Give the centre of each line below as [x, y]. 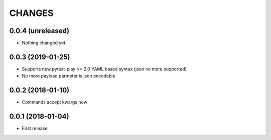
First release [35, 128]
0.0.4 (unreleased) [39, 31]
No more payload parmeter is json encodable [69, 76]
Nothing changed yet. [44, 43]
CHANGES [31, 13]
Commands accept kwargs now [55, 102]
